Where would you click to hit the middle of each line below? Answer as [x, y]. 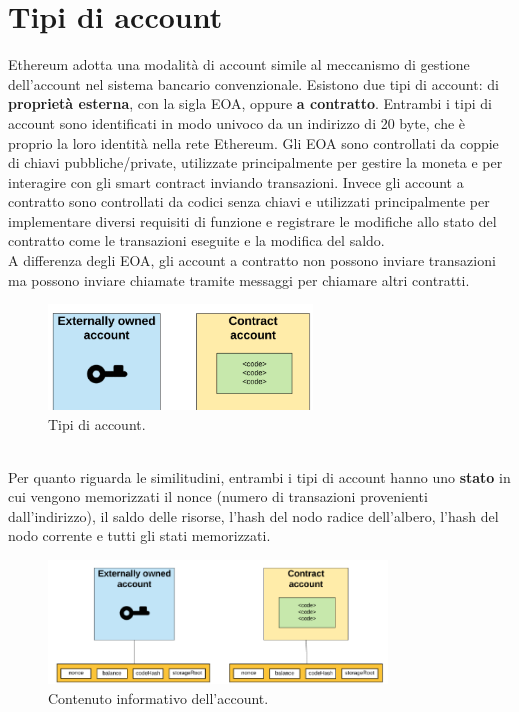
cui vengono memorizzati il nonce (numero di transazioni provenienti [218, 496]
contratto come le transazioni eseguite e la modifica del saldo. [196, 240]
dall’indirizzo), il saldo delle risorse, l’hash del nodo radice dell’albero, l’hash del [253, 515]
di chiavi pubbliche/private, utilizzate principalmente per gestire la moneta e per [255, 162]
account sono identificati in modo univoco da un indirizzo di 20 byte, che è [237, 122]
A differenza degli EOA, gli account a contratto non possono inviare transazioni [252, 260]
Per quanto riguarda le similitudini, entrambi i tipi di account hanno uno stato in [259, 476]
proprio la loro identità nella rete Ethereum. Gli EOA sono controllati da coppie [253, 142]
